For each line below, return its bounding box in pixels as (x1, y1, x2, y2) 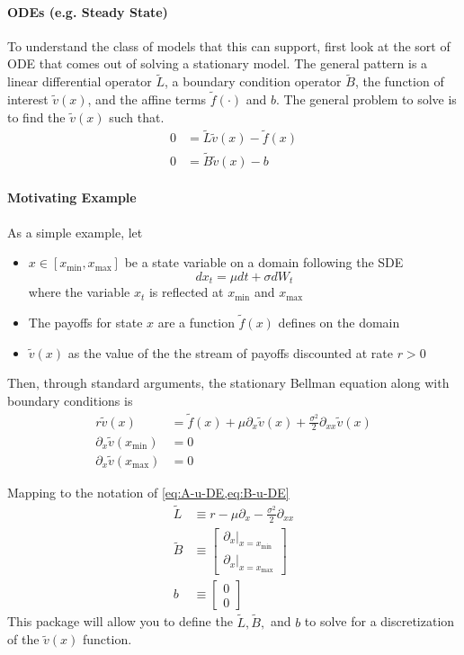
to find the (7, 107, 66, 126)
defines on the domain (278, 312, 400, 331)
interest (7, 90, 49, 109)
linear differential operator (7, 72, 152, 91)
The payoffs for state (28, 312, 143, 331)
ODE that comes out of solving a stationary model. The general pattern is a (7, 54, 428, 73)
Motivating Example (7, 188, 137, 207)
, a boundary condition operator (165, 72, 342, 91)
